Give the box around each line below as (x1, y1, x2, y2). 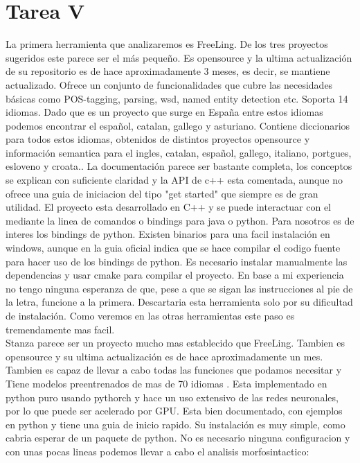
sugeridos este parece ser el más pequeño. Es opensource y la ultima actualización (6, 50, 352, 64)
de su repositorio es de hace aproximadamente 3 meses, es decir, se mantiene (6, 64, 330, 78)
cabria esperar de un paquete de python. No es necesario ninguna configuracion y (6, 430, 350, 445)
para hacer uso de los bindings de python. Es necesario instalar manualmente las (6, 254, 348, 268)
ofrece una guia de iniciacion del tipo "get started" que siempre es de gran (6, 186, 318, 200)
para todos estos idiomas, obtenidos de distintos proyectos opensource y (6, 132, 310, 146)
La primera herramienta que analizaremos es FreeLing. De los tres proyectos (6, 37, 328, 51)
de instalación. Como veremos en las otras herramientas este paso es (6, 308, 295, 322)
